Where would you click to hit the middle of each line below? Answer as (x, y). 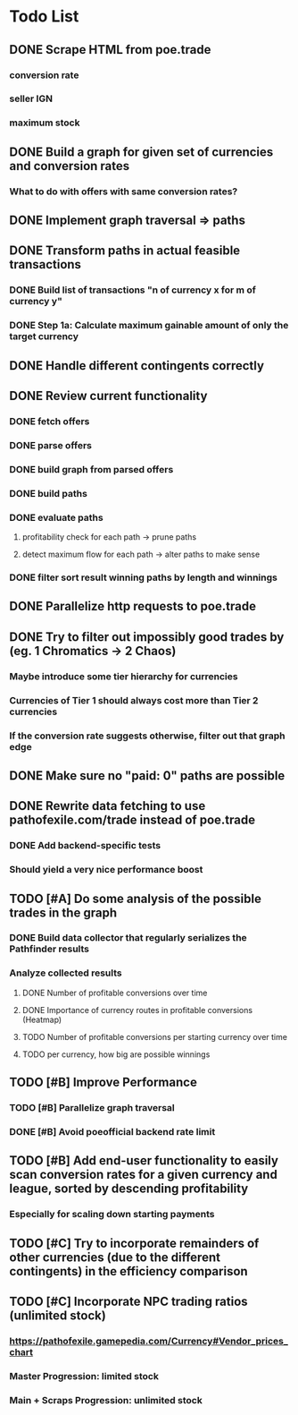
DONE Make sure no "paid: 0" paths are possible (147, 776)
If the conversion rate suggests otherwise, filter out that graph (147, 736)
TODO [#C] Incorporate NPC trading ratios (128, 1302)
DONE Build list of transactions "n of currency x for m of (132, 290)
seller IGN (31, 98)
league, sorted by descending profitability (129, 1189)
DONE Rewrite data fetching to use (108, 806)
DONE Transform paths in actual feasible (125, 251)
